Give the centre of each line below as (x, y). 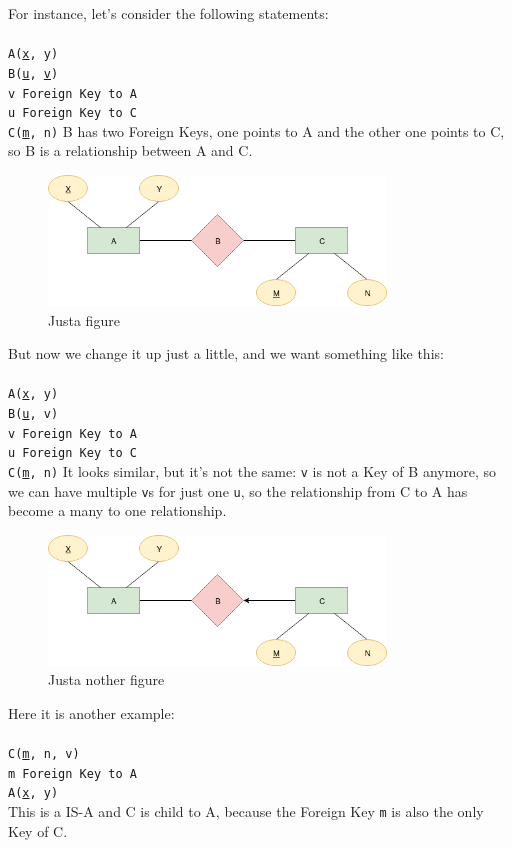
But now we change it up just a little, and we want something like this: (226, 353)
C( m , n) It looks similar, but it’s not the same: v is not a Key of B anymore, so (252, 470)
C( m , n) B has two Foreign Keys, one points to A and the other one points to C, (256, 130)
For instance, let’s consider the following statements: (168, 13)
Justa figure (84, 319)
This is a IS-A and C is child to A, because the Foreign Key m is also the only (246, 811)
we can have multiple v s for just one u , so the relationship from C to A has (238, 490)
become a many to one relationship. (117, 510)
